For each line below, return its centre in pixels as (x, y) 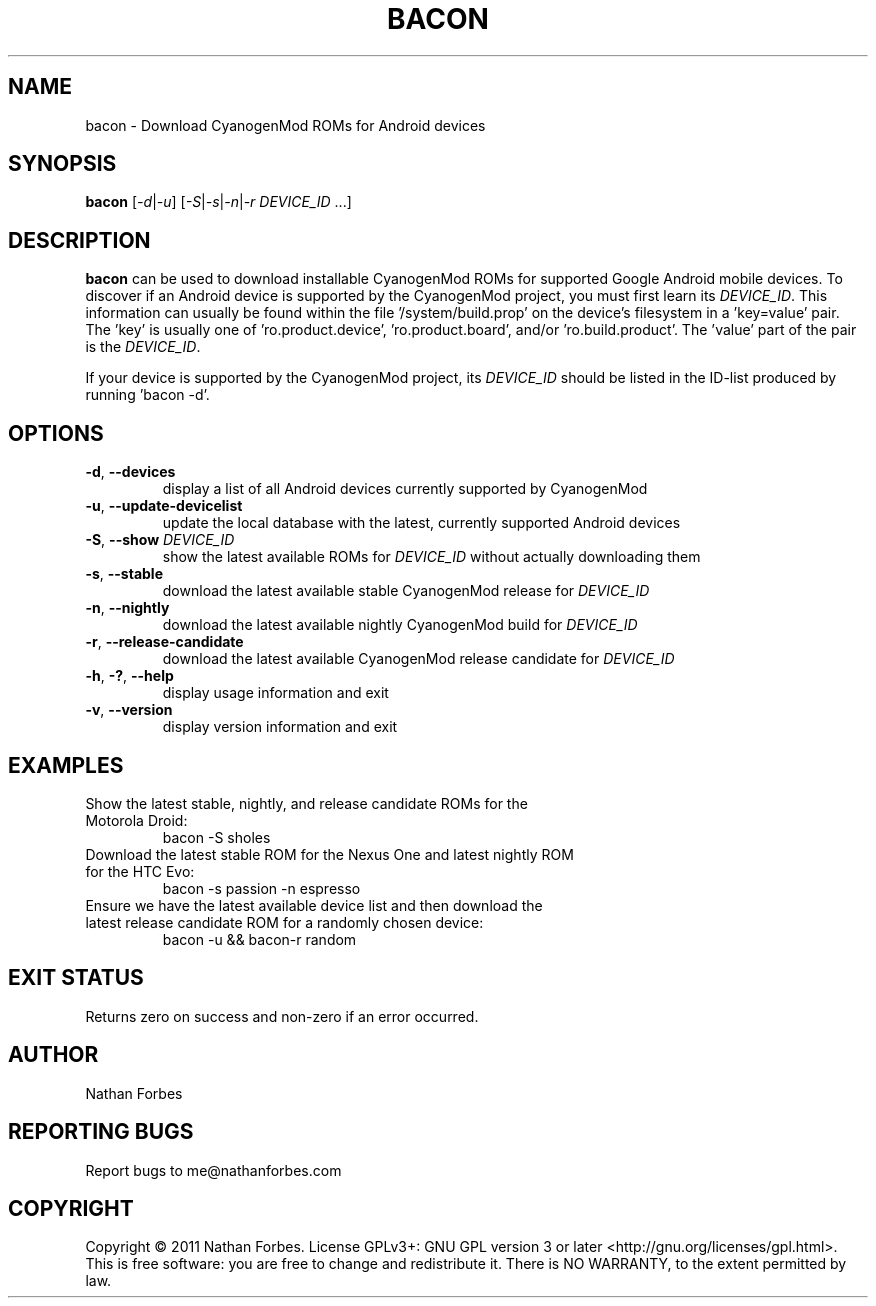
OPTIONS (56, 433)
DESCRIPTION (79, 240)
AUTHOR (53, 1055)
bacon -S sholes (216, 837)
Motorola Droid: (136, 820)
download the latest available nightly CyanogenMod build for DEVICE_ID (400, 625)
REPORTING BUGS (101, 1132)
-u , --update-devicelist (164, 506)
